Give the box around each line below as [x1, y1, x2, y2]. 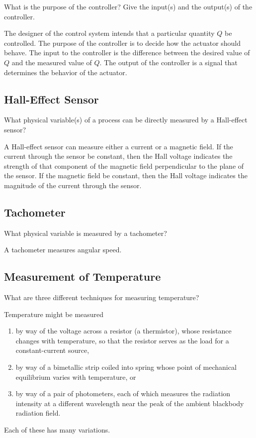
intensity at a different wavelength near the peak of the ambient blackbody [15, 398, 244, 408]
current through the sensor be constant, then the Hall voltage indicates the [4, 151, 233, 161]
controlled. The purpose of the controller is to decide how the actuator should [4, 37, 241, 48]
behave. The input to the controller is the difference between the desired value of [4, 47, 250, 58]
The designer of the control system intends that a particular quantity [4, 28, 215, 38]
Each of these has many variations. [4, 425, 110, 435]
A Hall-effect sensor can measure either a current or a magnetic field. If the [4, 141, 233, 151]
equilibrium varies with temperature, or [15, 371, 136, 382]
